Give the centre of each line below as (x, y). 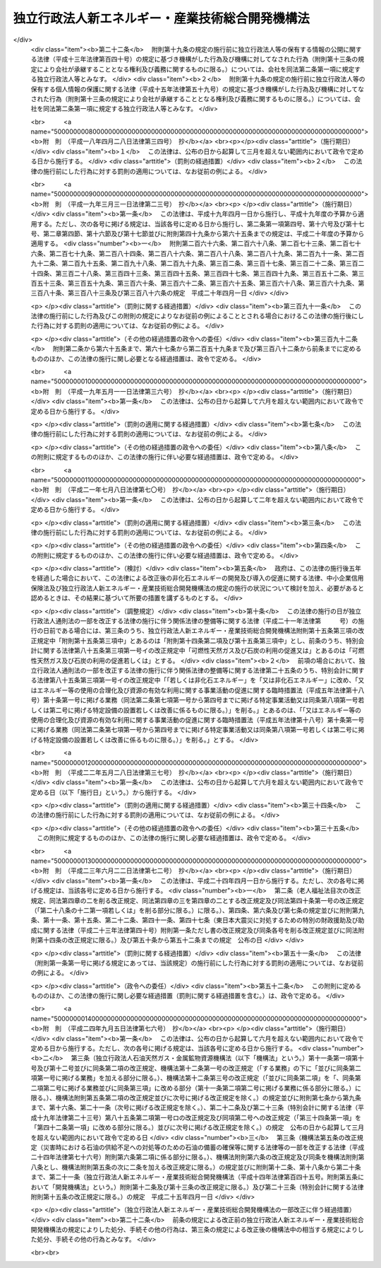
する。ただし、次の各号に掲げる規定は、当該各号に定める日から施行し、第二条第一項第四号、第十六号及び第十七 (200, 223)
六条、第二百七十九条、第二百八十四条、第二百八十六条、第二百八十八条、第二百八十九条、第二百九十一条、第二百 (198, 253)
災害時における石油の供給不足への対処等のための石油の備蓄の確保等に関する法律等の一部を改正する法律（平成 (204, 1147)
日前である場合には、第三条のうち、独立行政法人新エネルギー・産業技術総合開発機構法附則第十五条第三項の (200, 631)
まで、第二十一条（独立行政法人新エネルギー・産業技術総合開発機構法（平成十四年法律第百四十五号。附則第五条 (194, 1177)
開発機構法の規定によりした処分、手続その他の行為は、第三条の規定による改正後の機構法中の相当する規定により (194, 1230)
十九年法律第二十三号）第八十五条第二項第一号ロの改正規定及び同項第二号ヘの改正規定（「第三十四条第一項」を (199, 1117)
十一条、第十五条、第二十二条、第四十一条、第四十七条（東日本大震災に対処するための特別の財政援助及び (204, 920)
